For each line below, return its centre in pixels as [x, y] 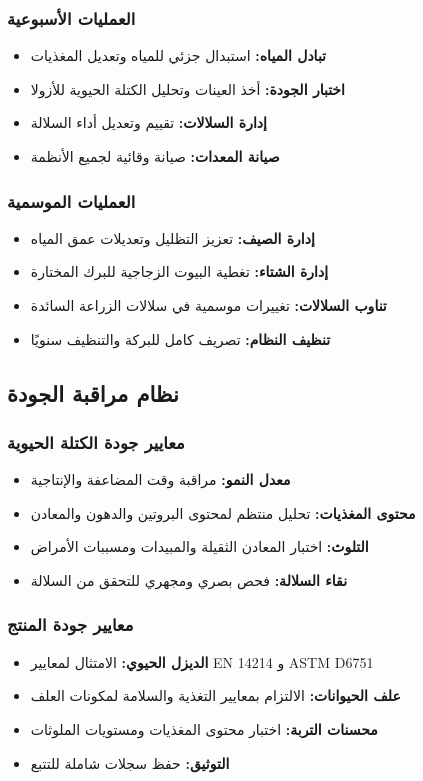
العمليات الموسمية [71, 200]
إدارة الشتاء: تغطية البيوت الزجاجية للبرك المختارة [179, 271]
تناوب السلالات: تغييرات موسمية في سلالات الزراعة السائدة [208, 305]
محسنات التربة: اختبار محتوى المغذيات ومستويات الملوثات [204, 728]
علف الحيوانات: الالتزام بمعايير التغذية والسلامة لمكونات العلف [215, 695]
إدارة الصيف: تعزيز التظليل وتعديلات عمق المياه [172, 237]
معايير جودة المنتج [70, 624]
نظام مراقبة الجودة [93, 392]
